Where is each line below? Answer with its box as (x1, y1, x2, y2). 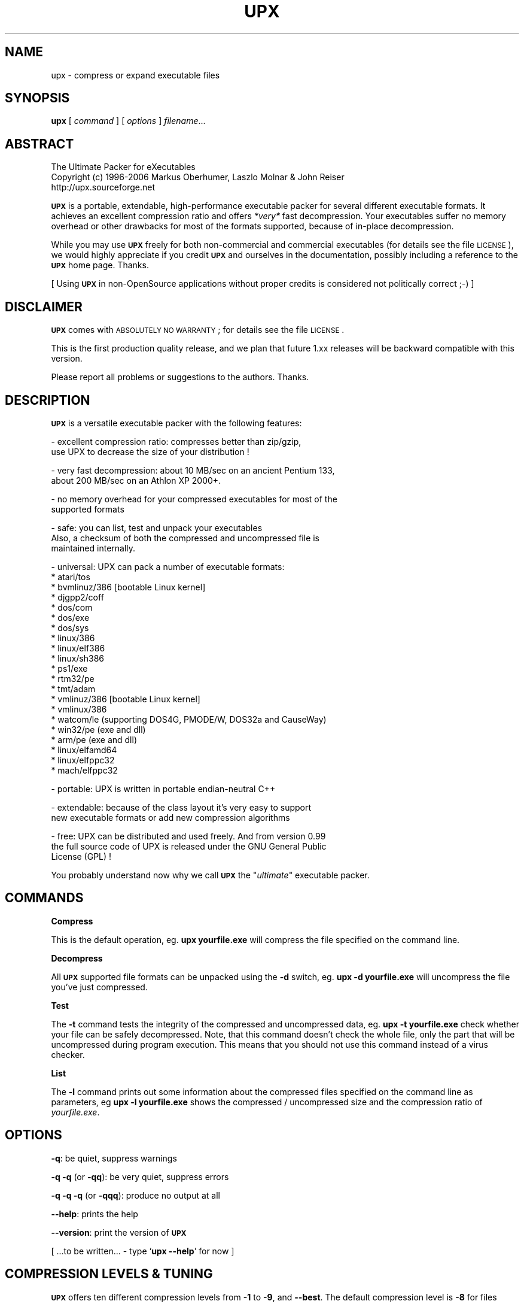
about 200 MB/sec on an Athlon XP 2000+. (51, 475, 221, 486)
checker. (51, 1049, 85, 1060)
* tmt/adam (51, 683, 96, 694)
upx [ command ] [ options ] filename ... (51, 116, 206, 126)
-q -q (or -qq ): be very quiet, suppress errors (51, 1171, 229, 1182)
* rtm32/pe (51, 673, 95, 684)
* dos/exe (51, 612, 90, 623)
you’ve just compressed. (51, 981, 148, 992)
